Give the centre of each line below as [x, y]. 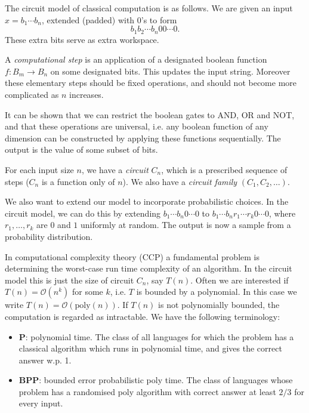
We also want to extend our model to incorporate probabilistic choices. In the [147, 201]
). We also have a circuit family [180, 181]
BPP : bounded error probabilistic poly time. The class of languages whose [156, 380]
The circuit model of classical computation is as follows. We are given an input [149, 8]
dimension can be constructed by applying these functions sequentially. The [143, 138]
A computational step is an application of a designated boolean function [136, 59]
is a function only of [78, 181]
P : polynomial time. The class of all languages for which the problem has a [156, 336]
